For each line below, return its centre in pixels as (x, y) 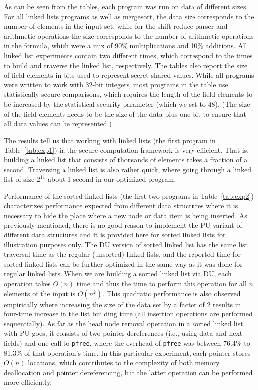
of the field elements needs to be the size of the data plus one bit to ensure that (125, 114)
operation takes (27, 283)
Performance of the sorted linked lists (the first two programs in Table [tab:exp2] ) (129, 195)
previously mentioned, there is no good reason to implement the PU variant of (123, 225)
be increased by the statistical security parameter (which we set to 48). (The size (127, 104)
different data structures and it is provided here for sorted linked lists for (115, 235)
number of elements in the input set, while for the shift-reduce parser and (116, 26)
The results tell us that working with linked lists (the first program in (110, 140)
